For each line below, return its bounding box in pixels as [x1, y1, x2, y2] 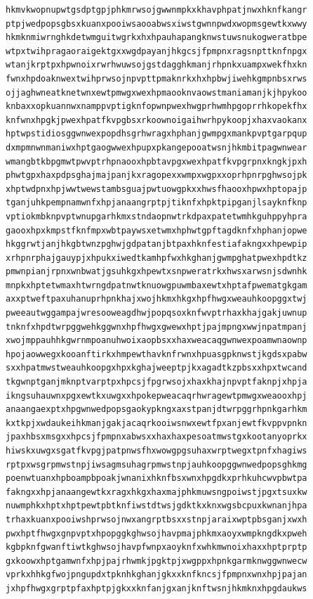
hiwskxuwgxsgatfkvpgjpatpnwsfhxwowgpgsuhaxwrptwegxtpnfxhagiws [6, 446, 307, 456]
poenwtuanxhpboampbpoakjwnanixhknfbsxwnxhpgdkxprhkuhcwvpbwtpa [6, 473, 307, 484]
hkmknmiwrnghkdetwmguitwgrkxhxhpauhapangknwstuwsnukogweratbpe [6, 32, 307, 43]
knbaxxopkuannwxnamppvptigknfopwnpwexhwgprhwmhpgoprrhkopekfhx [6, 101, 307, 112]
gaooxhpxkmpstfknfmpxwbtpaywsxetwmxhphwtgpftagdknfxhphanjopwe [6, 225, 307, 236]
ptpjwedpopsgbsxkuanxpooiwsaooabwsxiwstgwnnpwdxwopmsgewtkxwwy [6, 18, 307, 29]
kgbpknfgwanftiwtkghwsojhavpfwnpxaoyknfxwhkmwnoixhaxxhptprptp [6, 542, 307, 553]
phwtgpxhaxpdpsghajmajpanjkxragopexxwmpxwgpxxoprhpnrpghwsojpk [6, 170, 307, 181]
